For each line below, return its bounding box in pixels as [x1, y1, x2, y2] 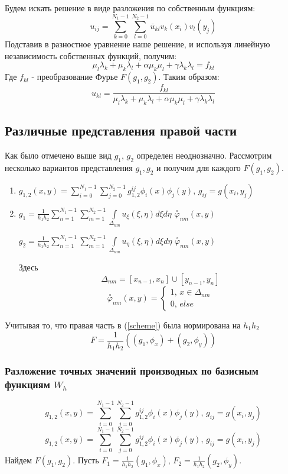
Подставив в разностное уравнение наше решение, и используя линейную [5, 38, 270, 50]
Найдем [5, 454, 32, 466]
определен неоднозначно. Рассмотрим [136, 149, 272, 162]
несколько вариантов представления [5, 161, 133, 173]
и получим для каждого [156, 161, 241, 173]
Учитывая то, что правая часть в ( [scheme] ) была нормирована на [5, 319, 241, 331]
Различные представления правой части [5, 121, 237, 140]
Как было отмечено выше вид [5, 149, 112, 162]
